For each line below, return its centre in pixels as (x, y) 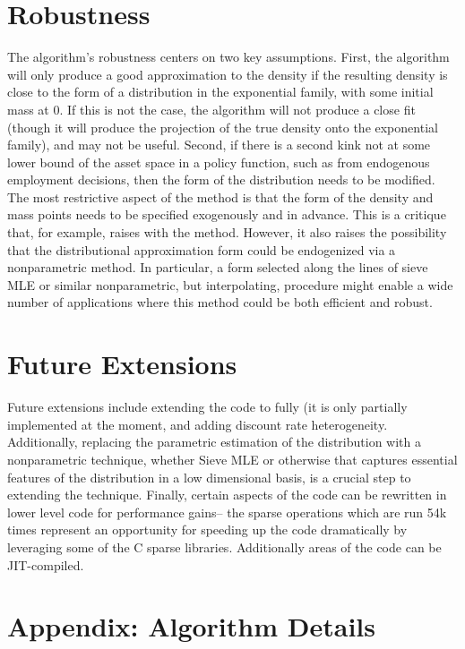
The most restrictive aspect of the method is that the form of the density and (220, 196)
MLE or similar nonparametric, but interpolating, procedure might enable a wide (230, 284)
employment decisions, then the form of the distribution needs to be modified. (221, 179)
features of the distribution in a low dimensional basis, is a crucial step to (209, 477)
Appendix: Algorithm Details (191, 626)
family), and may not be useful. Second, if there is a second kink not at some (219, 145)
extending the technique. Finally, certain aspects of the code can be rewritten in (227, 495)
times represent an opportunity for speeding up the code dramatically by (207, 529)
